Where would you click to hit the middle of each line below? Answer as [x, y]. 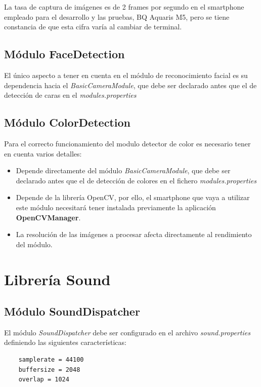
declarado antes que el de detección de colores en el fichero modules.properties [136, 180]
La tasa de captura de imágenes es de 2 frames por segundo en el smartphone [124, 7]
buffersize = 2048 [49, 370]
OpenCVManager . [48, 217]
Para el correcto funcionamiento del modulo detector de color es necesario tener [127, 143]
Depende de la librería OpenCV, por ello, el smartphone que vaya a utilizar [133, 197]
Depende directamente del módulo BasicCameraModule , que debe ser [123, 170]
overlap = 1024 [44, 380]
